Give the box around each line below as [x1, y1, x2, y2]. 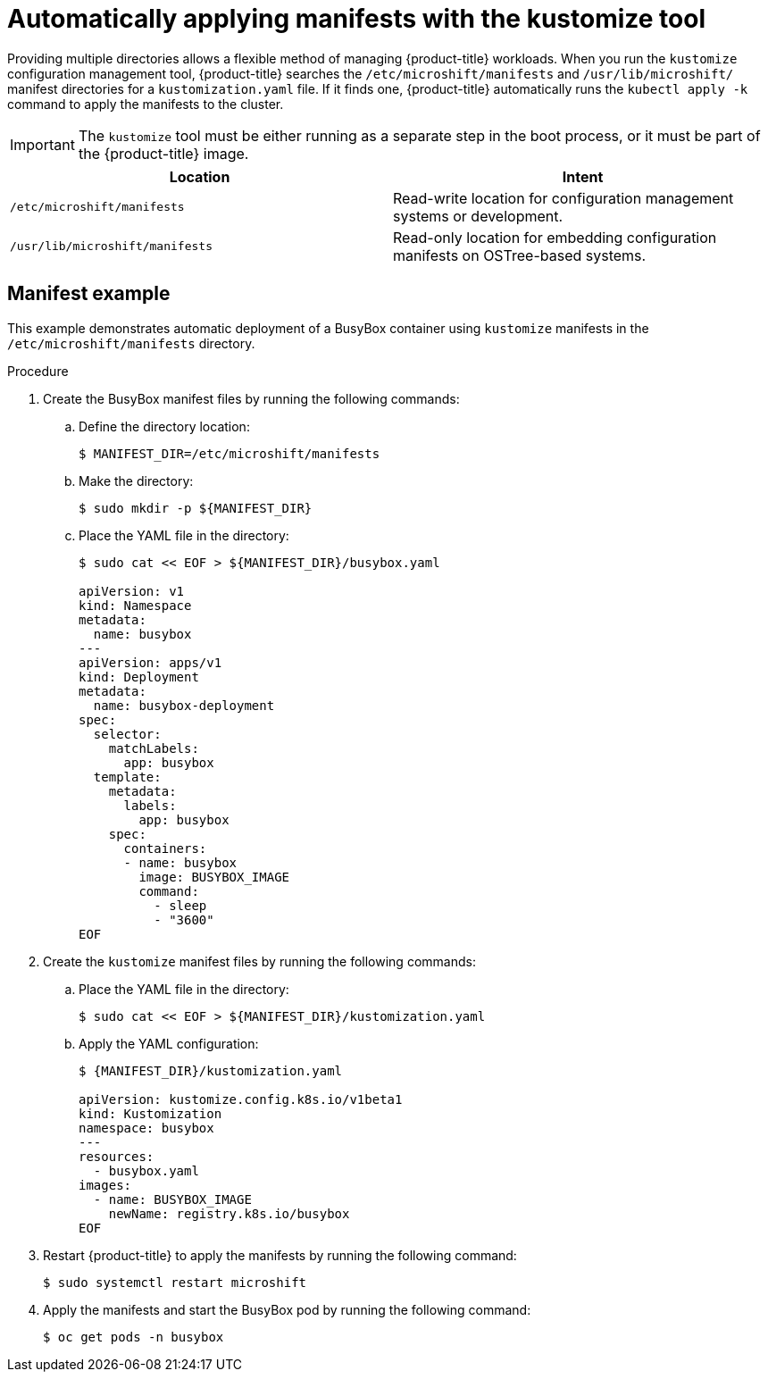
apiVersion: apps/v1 [79, 655, 222, 670]
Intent [562, 167, 604, 186]
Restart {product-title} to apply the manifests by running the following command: [43, 1247, 517, 1263]
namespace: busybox [79, 1120, 214, 1135]
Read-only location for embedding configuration [393, 228, 717, 247]
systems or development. [393, 206, 563, 225]
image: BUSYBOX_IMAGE [138, 869, 290, 884]
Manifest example [7, 282, 171, 305]
